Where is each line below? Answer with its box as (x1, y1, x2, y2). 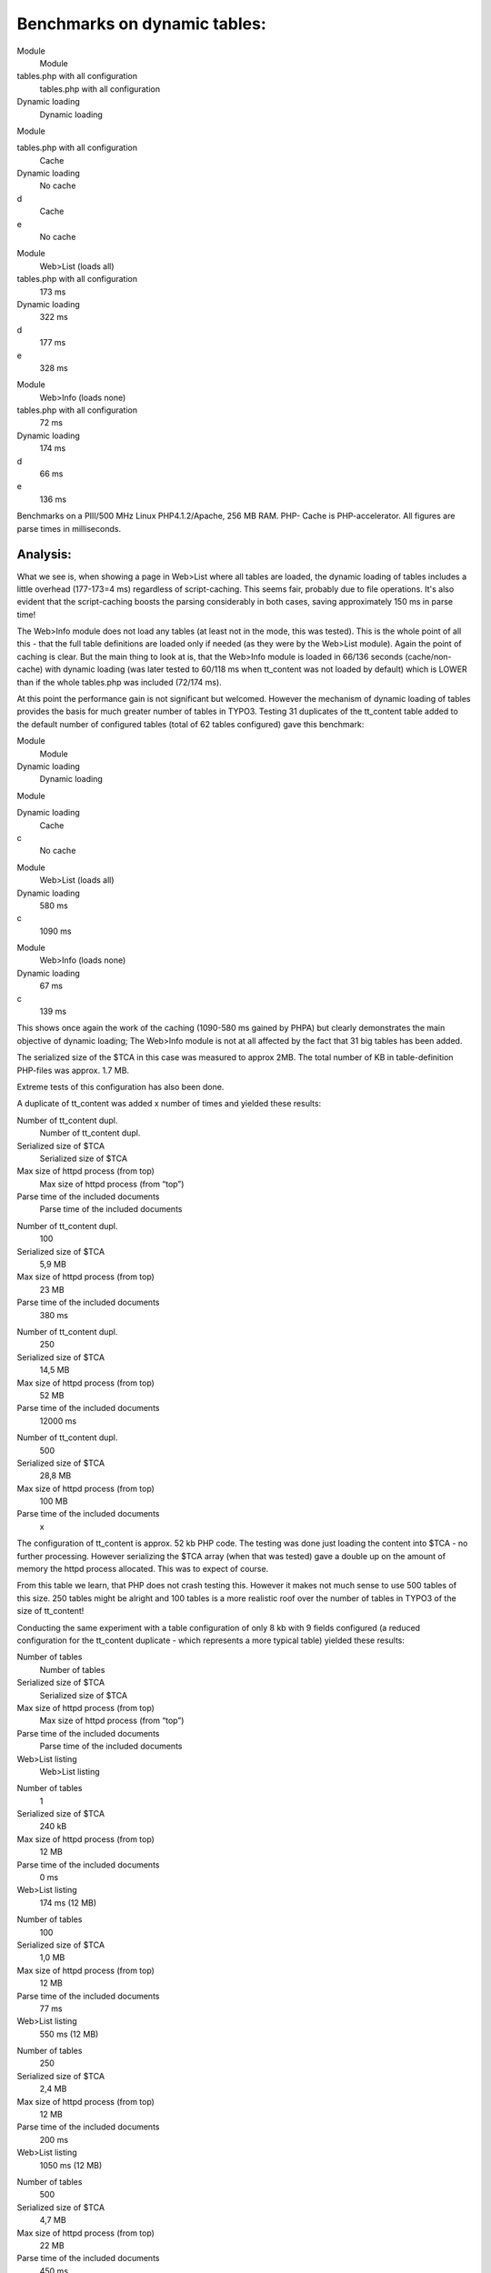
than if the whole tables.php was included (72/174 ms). (16, 676, 222, 687)
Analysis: (16, 546, 72, 563)
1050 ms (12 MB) (39, 2159, 103, 2170)
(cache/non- (405, 651, 452, 662)
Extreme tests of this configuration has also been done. (16, 1081, 225, 1092)
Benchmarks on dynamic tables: (16, 14, 267, 34)
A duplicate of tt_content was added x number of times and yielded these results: (16, 1098, 322, 1109)
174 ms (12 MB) (39, 1897, 97, 1908)
